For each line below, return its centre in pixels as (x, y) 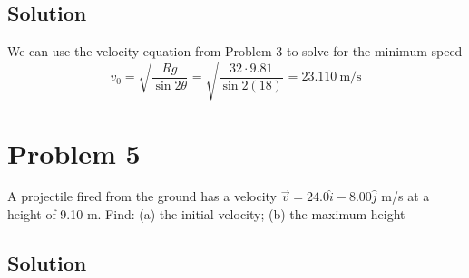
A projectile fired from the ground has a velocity (142, 196)
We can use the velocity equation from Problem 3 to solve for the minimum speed (235, 51)
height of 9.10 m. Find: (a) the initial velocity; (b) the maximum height (206, 214)
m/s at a (405, 196)
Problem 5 (74, 153)
